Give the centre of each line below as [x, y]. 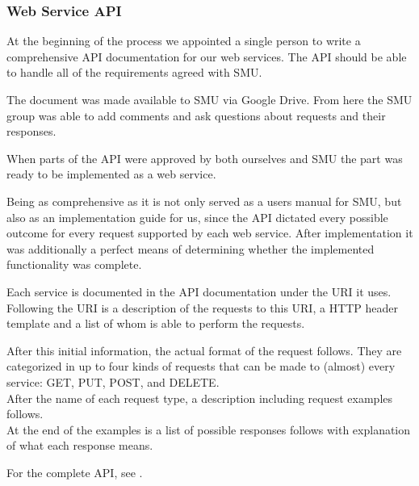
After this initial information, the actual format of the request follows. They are [204, 350]
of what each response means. [80, 445]
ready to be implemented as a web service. [111, 174]
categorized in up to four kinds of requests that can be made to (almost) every [201, 366]
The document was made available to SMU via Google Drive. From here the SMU [209, 99]
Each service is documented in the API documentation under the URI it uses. [199, 291]
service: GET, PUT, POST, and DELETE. [113, 381]
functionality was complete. [74, 264]
